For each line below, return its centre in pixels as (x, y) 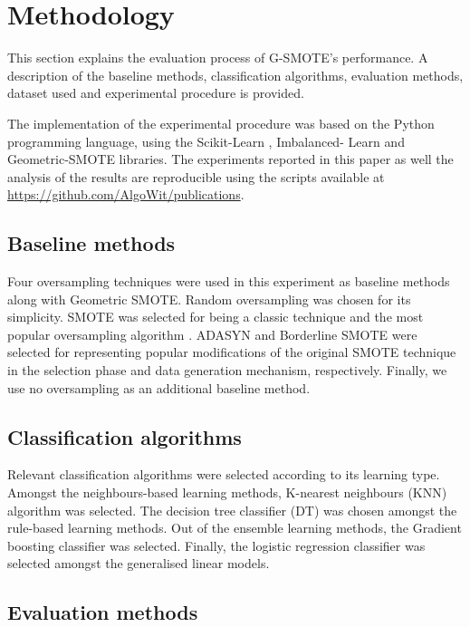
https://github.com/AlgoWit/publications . (126, 194)
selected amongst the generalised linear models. (139, 563)
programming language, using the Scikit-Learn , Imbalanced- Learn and (206, 141)
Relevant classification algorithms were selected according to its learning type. (224, 474)
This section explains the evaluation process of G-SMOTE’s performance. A (218, 58)
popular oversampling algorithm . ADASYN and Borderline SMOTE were (212, 334)
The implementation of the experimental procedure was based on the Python (221, 123)
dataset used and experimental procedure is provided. (156, 93)
